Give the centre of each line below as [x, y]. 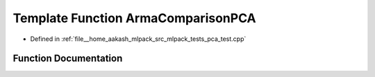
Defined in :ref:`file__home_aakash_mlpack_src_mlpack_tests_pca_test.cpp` [138, 39]
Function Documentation [68, 59]
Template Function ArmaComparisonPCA [134, 18]
